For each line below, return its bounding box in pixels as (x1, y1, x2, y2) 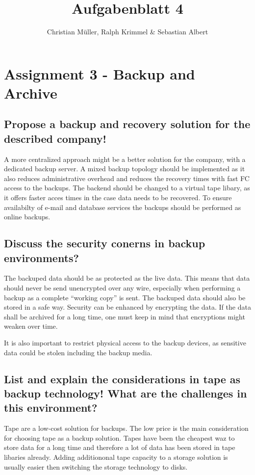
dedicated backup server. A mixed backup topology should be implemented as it (4, 163, 245, 174)
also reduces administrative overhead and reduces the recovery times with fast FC (4, 173, 250, 183)
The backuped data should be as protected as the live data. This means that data (4, 273, 250, 283)
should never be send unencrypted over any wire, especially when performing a (4, 283, 241, 293)
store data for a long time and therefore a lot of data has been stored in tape (4, 442, 235, 452)
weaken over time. (4, 321, 58, 331)
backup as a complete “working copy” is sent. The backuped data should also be (4, 292, 246, 302)
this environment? (4, 400, 98, 415)
